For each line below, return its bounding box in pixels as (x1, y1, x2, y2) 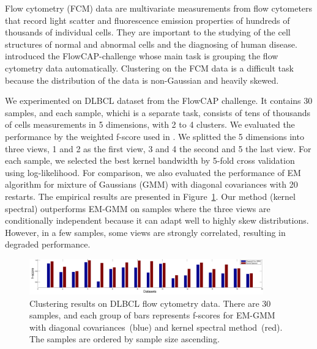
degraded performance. (5, 238, 91, 251)
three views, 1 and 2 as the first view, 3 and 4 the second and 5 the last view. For (5, 142, 311, 155)
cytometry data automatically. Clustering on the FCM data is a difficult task (5, 61, 294, 74)
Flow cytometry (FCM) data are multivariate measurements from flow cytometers (5, 2, 313, 14)
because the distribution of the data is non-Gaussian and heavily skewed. (5, 73, 279, 86)
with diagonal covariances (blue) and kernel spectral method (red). (29, 320, 283, 333)
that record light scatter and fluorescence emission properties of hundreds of (5, 13, 290, 26)
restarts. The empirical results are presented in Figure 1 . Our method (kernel (5, 189, 296, 202)
